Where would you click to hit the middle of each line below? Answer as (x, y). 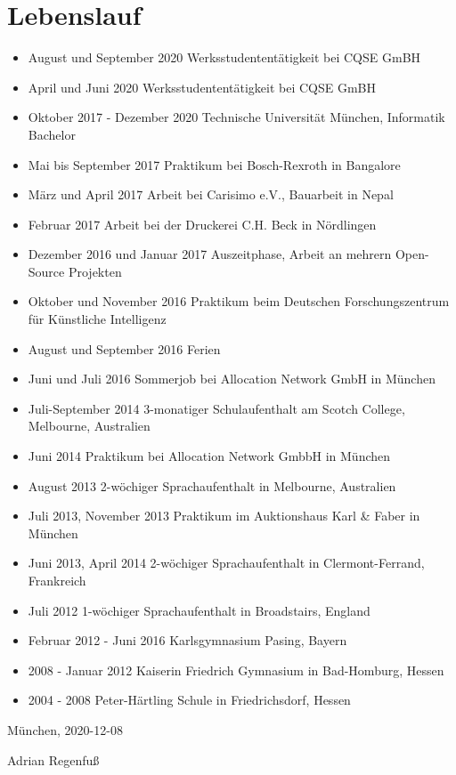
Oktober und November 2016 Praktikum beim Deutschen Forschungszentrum (239, 301)
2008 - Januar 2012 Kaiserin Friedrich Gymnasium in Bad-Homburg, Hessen (236, 670)
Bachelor (52, 134)
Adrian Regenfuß (53, 759)
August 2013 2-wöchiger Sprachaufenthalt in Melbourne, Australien (212, 485)
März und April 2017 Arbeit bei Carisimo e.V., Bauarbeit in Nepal (211, 194)
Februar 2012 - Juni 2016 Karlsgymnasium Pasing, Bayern (187, 640)
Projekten (95, 271)
